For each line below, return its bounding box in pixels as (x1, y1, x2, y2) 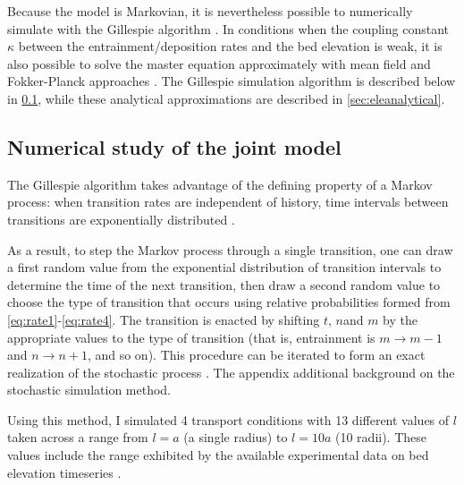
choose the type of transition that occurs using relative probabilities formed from (7, 293, 451, 311)
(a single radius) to (183, 428, 288, 447)
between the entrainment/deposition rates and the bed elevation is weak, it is (18, 37, 443, 55)
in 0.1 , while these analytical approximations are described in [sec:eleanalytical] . (7, 89, 445, 107)
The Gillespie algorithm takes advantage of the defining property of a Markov (7, 174, 433, 193)
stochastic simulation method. (7, 380, 172, 399)
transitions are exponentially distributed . (7, 209, 235, 228)
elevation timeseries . (7, 463, 122, 481)
